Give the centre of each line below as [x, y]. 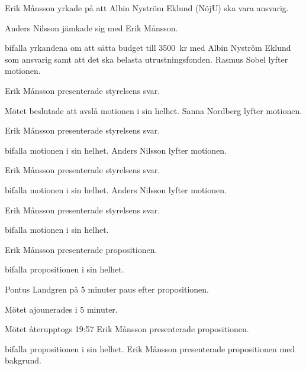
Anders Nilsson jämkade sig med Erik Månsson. [91, 27]
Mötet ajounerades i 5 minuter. [61, 309]
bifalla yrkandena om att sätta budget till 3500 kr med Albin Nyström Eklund [148, 48]
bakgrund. [23, 360]
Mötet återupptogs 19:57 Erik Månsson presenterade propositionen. [127, 329]
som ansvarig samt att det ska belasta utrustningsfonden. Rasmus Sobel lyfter [146, 59]
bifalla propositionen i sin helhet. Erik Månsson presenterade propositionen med [150, 348]
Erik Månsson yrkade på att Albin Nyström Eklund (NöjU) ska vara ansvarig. [147, 8]
